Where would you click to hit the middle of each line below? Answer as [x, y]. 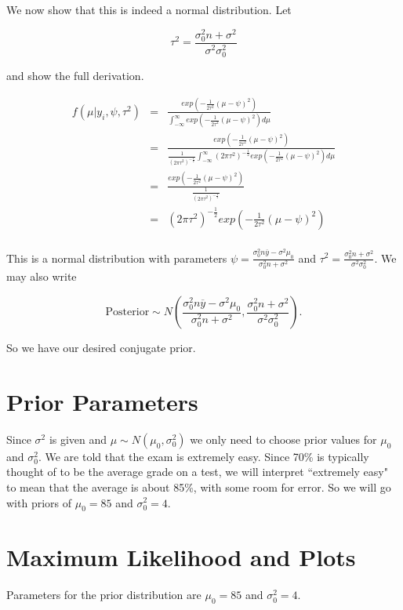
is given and [78, 439]
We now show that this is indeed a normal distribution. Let [149, 9]
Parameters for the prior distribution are [104, 595]
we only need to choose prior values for [283, 439]
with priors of [39, 502]
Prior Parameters [102, 401]
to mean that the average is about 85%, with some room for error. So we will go [199, 487]
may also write [42, 276]
